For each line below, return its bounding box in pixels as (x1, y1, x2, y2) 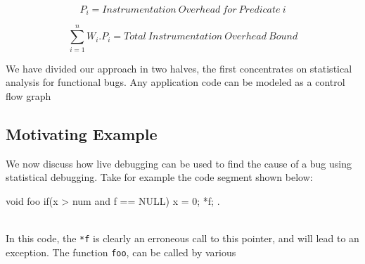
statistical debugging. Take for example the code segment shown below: (6, 170, 313, 184)
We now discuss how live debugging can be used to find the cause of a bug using (6, 156, 352, 170)
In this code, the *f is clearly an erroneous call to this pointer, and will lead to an (6, 230, 359, 245)
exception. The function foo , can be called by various (6, 244, 236, 259)
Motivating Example (6, 122, 158, 144)
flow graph (6, 88, 51, 103)
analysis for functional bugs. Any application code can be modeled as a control (6, 75, 345, 89)
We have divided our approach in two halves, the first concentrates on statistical (6, 61, 352, 75)
